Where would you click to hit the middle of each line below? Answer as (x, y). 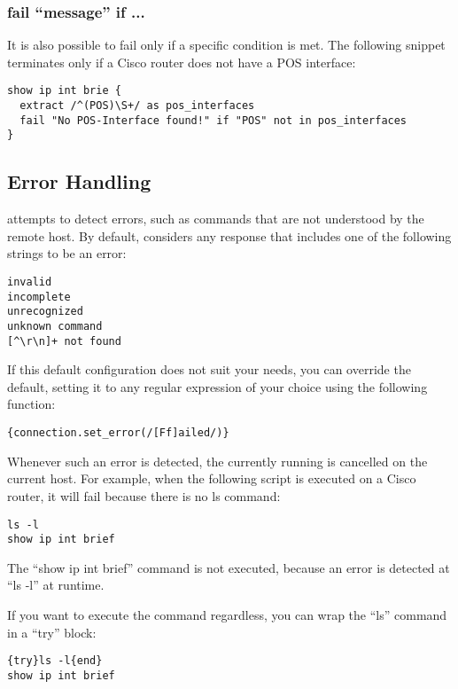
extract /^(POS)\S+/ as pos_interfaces (137, 106)
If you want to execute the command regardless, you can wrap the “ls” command (227, 615)
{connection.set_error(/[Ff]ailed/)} (118, 433)
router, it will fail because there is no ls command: (144, 495)
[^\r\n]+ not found (64, 341)
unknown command (55, 326)
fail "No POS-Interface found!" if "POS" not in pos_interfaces (213, 120)
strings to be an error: (67, 253)
